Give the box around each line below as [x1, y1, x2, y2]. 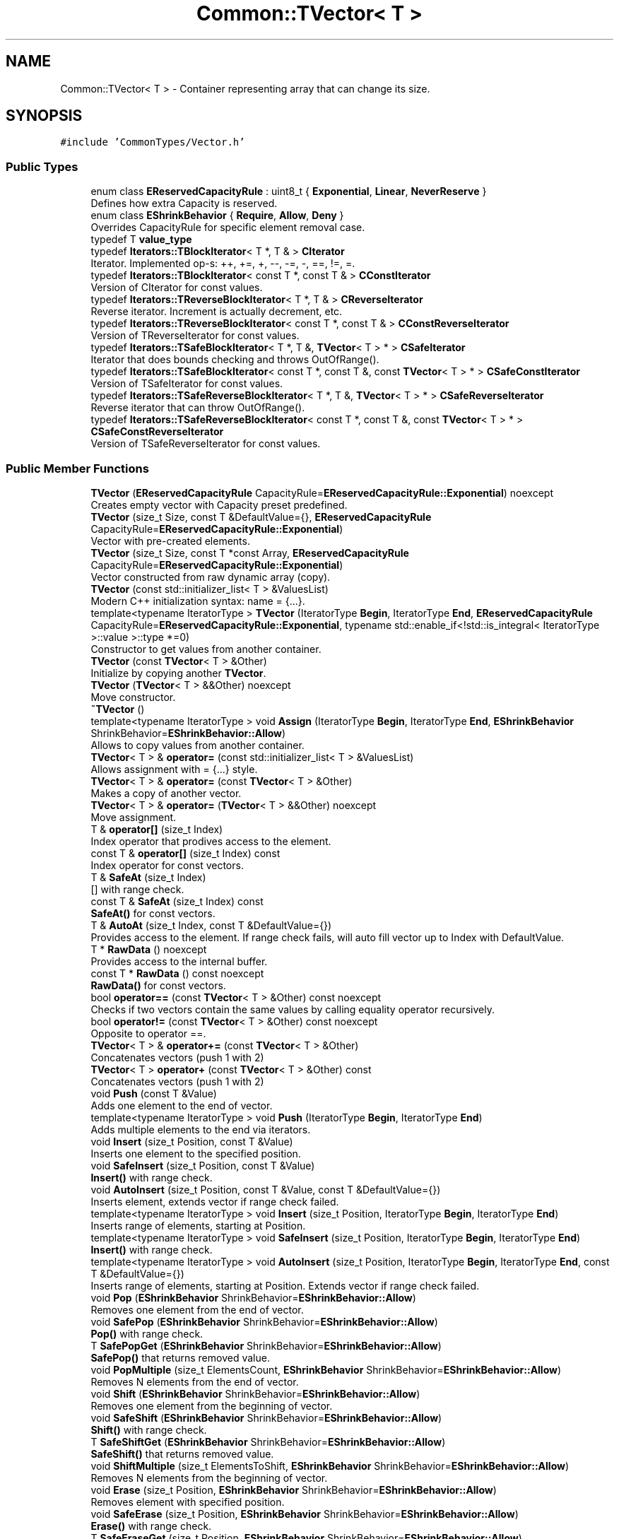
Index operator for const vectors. [90, 859, 244, 871]
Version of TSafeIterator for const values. [90, 377, 283, 390]
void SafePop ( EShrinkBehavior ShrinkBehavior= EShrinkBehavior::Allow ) [90, 1315, 438, 1328]
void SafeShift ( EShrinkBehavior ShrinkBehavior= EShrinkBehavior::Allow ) [90, 1411, 442, 1424]
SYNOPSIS [6, 107, 83, 125]
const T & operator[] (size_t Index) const [90, 847, 281, 859]
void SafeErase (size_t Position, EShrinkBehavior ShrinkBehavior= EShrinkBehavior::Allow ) [90, 1507, 519, 1520]
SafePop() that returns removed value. [90, 1351, 270, 1364]
